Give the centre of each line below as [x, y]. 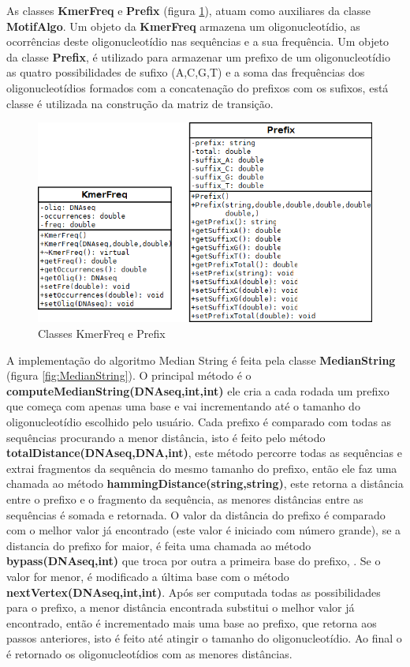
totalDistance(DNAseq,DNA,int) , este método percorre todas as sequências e [204, 453]
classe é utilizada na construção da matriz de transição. [140, 103]
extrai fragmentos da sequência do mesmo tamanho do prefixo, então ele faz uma [202, 468]
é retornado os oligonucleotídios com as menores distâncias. [149, 653]
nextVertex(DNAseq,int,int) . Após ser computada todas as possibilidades [194, 592]
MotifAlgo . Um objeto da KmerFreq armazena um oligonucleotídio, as [183, 26]
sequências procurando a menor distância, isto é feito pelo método [166, 437]
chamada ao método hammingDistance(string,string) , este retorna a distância [205, 483]
